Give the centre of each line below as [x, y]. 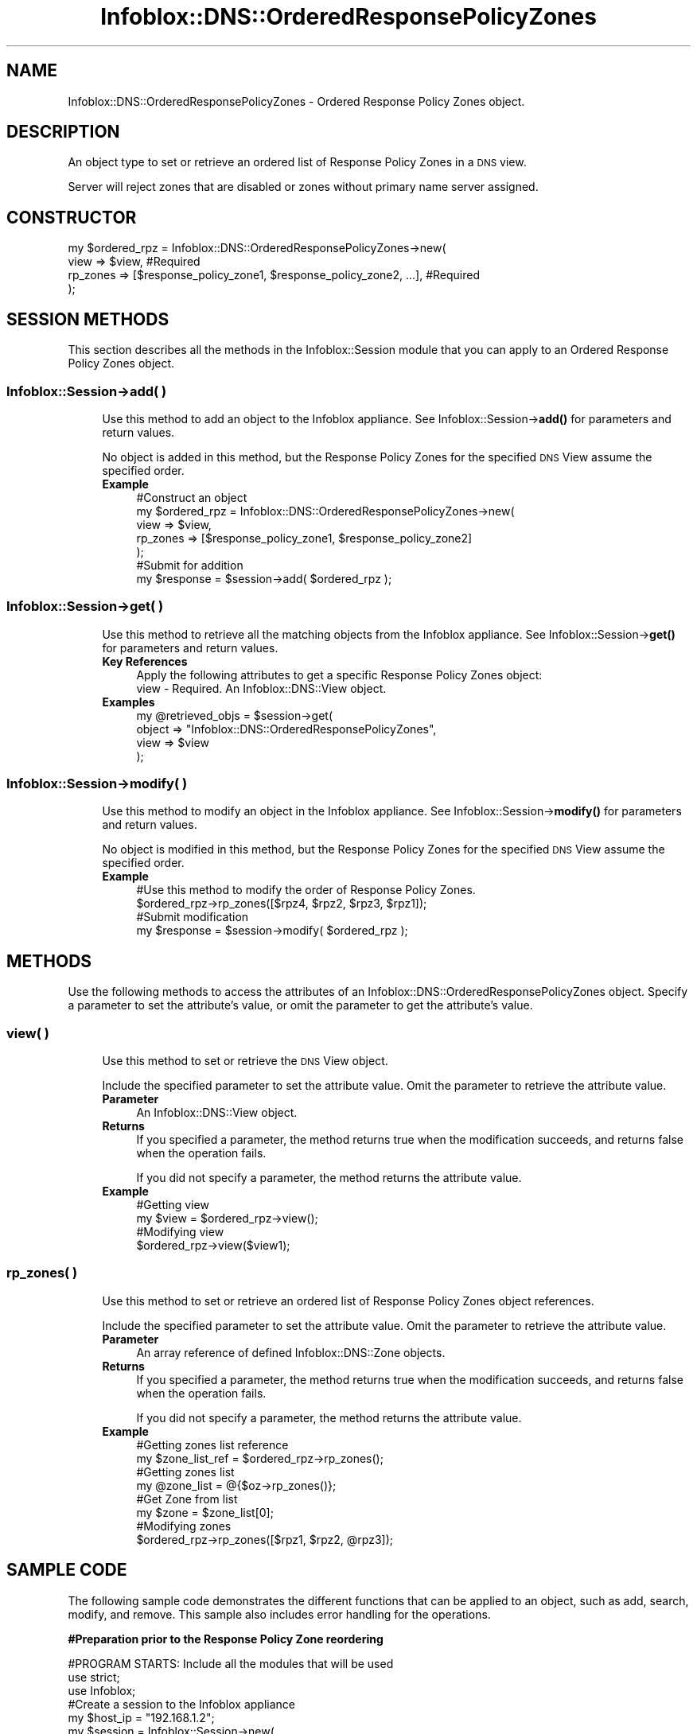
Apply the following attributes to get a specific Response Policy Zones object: [339, 675]
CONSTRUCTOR [72, 217]
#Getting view [173, 1204]
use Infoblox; [102, 1690]
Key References [145, 661]
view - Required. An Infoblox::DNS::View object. [261, 688]
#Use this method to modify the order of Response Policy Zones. [306, 890]
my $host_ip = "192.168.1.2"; [141, 1717]
